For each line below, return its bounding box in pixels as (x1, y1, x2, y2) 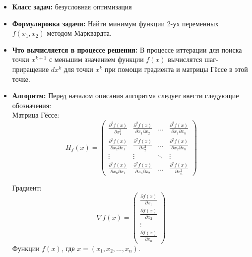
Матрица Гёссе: (12, 110, 60, 120)
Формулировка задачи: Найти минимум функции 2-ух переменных (12, 18, 219, 28)
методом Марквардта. (47, 28, 112, 38)
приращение (12, 64, 49, 74)
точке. (12, 73, 30, 84)
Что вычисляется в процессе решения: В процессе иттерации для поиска (12, 44, 242, 55)
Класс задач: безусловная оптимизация (12, 1, 132, 11)
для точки (63, 64, 93, 74)
